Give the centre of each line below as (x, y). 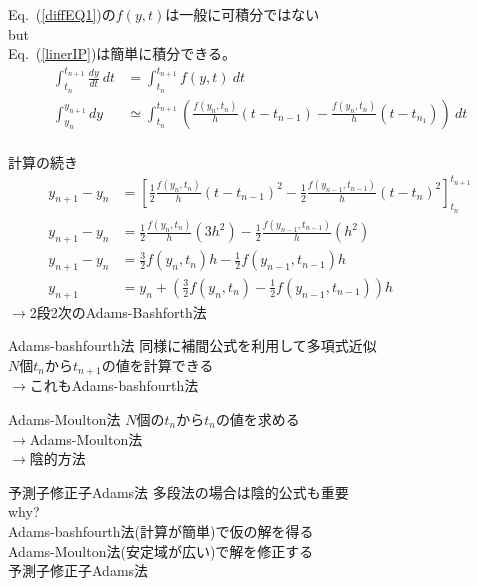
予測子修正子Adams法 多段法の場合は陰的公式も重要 (178, 491)
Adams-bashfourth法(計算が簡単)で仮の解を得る (161, 530)
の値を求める (257, 418)
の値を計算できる (157, 364)
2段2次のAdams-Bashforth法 (118, 311)
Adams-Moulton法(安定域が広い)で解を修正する (161, 550)
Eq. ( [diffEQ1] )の (62, 14)
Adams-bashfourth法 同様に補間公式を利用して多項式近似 (192, 345)
